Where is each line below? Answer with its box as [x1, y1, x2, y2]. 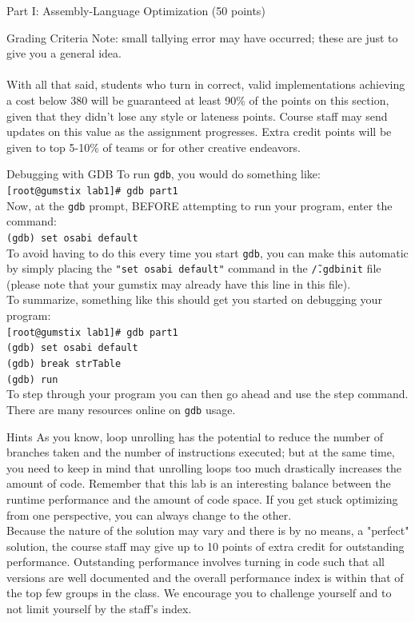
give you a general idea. [6, 45, 122, 62]
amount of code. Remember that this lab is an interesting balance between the [6, 475, 391, 492]
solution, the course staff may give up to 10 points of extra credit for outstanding [6, 537, 405, 554]
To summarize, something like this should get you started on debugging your [6, 291, 382, 308]
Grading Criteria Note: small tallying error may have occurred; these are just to [6, 29, 398, 46]
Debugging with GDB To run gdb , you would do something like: [6, 165, 321, 182]
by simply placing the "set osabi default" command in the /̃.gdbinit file [6, 260, 381, 277]
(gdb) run [6, 373, 58, 385]
